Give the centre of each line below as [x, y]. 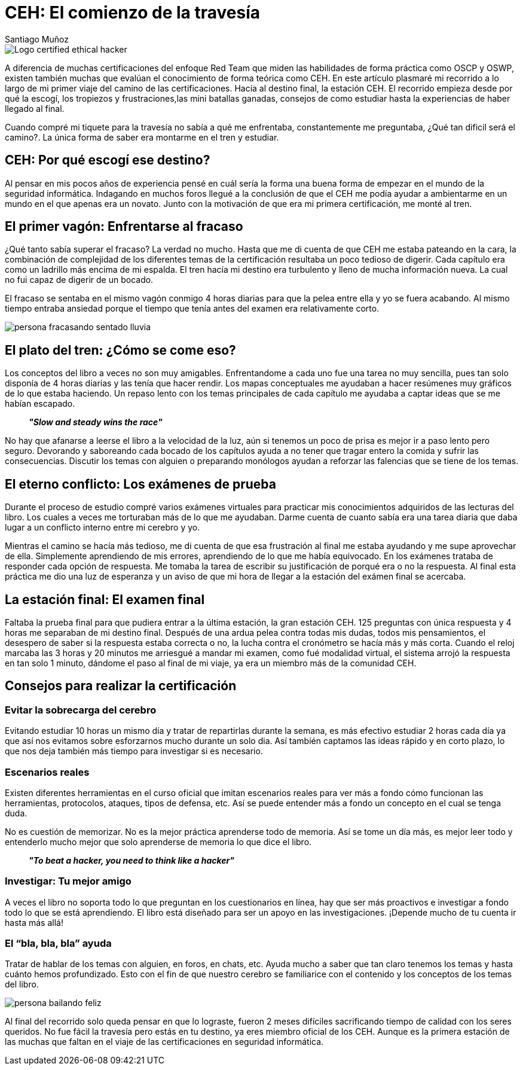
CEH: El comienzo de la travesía [132, 13]
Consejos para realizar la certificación [121, 686]
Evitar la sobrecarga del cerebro [81, 710]
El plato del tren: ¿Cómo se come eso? [120, 350]
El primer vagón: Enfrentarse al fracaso [124, 227]
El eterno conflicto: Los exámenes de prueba [140, 484]
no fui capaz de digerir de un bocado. [79, 280]
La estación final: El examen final [105, 599]
